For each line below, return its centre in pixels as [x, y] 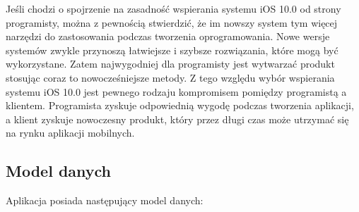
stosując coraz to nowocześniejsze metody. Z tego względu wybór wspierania [170, 77]
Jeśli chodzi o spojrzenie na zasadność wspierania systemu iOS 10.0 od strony [173, 8]
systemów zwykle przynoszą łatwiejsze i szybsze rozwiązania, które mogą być [172, 50]
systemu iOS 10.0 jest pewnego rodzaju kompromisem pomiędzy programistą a [176, 91]
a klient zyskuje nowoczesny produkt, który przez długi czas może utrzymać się [177, 119]
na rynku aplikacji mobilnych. [70, 133]
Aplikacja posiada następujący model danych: [105, 200]
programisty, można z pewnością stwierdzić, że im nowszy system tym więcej [172, 22]
